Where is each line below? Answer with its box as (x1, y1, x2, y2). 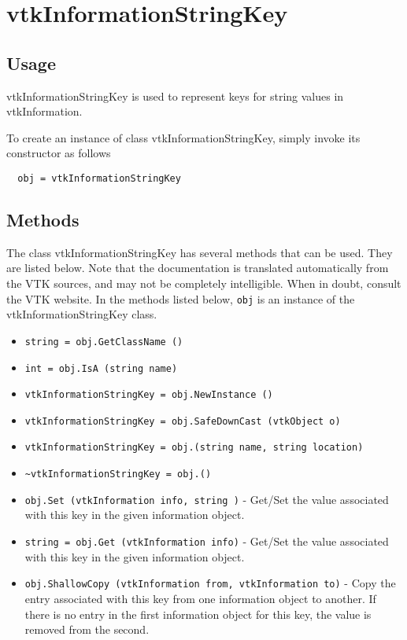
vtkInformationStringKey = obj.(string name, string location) (24, 442, 364, 454)
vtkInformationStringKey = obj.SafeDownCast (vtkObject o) (24, 415, 341, 427)
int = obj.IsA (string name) (24, 362, 178, 374)
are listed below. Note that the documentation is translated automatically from (6, 259, 389, 276)
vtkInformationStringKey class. (6, 306, 157, 322)
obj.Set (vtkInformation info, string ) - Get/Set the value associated (24, 491, 389, 507)
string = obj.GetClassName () (24, 336, 183, 348)
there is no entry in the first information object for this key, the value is (24, 605, 372, 622)
